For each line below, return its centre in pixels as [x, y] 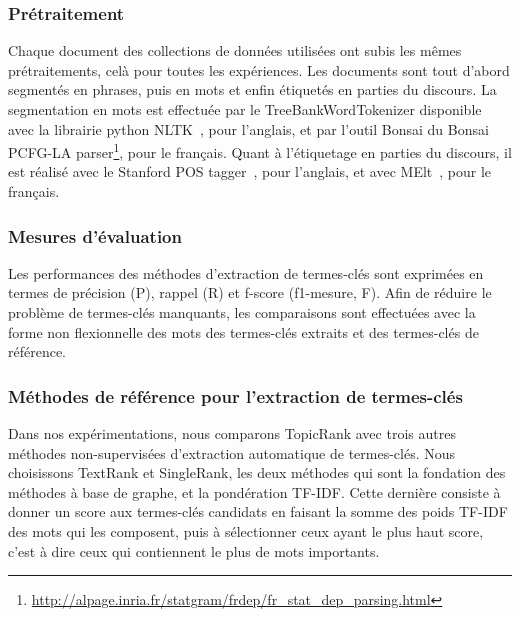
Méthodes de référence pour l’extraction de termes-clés [235, 395]
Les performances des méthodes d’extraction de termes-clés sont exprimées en [246, 272]
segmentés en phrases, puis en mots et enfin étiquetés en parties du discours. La [252, 89]
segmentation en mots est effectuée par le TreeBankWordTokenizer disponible [245, 109]
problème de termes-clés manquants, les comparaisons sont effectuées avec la [242, 312]
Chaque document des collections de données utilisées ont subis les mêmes [235, 50]
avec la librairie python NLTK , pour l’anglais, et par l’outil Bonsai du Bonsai [248, 128]
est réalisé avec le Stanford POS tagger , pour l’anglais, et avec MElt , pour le [250, 171]
